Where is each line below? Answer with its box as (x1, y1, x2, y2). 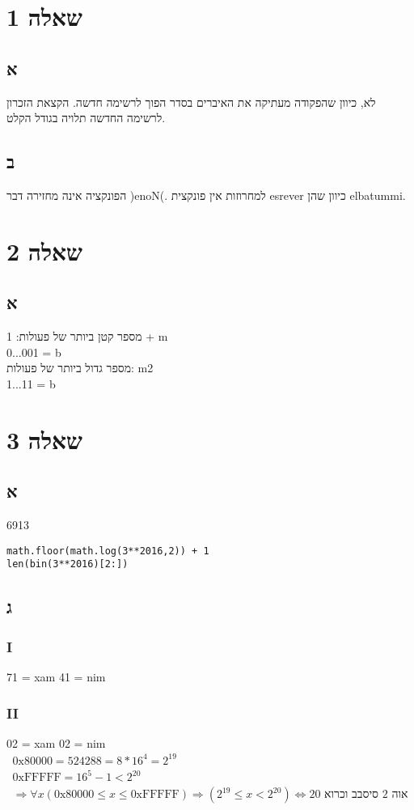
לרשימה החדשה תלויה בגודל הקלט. (6, 109, 166, 126)
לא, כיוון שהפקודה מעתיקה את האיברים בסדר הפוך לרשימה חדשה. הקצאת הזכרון (6, 93, 376, 110)
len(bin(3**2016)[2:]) (6, 558, 129, 570)
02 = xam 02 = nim (6, 734, 106, 751)
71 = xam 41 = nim (6, 668, 106, 685)
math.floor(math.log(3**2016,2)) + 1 (6, 545, 209, 557)
